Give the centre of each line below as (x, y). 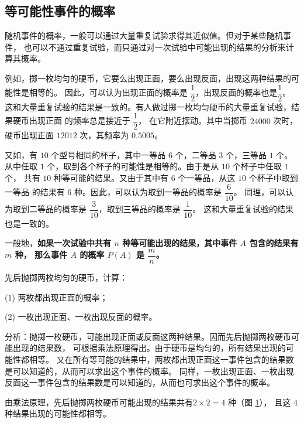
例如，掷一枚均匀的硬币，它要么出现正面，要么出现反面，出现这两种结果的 (148, 78)
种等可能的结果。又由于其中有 (111, 178)
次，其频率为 (104, 135)
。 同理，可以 (260, 192)
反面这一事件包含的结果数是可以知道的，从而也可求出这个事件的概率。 (140, 382)
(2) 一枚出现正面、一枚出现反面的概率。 (81, 317)
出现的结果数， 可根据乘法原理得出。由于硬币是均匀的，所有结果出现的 (149, 348)
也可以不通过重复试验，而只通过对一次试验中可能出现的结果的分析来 (155, 47)
